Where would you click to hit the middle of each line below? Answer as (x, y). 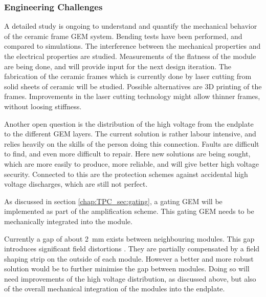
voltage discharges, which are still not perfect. (76, 184)
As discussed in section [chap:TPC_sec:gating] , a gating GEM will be (113, 201)
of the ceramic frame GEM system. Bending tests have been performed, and (123, 36)
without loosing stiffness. (43, 106)
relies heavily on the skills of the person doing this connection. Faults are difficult (132, 143)
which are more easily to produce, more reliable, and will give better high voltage (132, 163)
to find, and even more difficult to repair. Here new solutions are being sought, (127, 154)
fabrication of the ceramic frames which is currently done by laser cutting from (128, 76)
